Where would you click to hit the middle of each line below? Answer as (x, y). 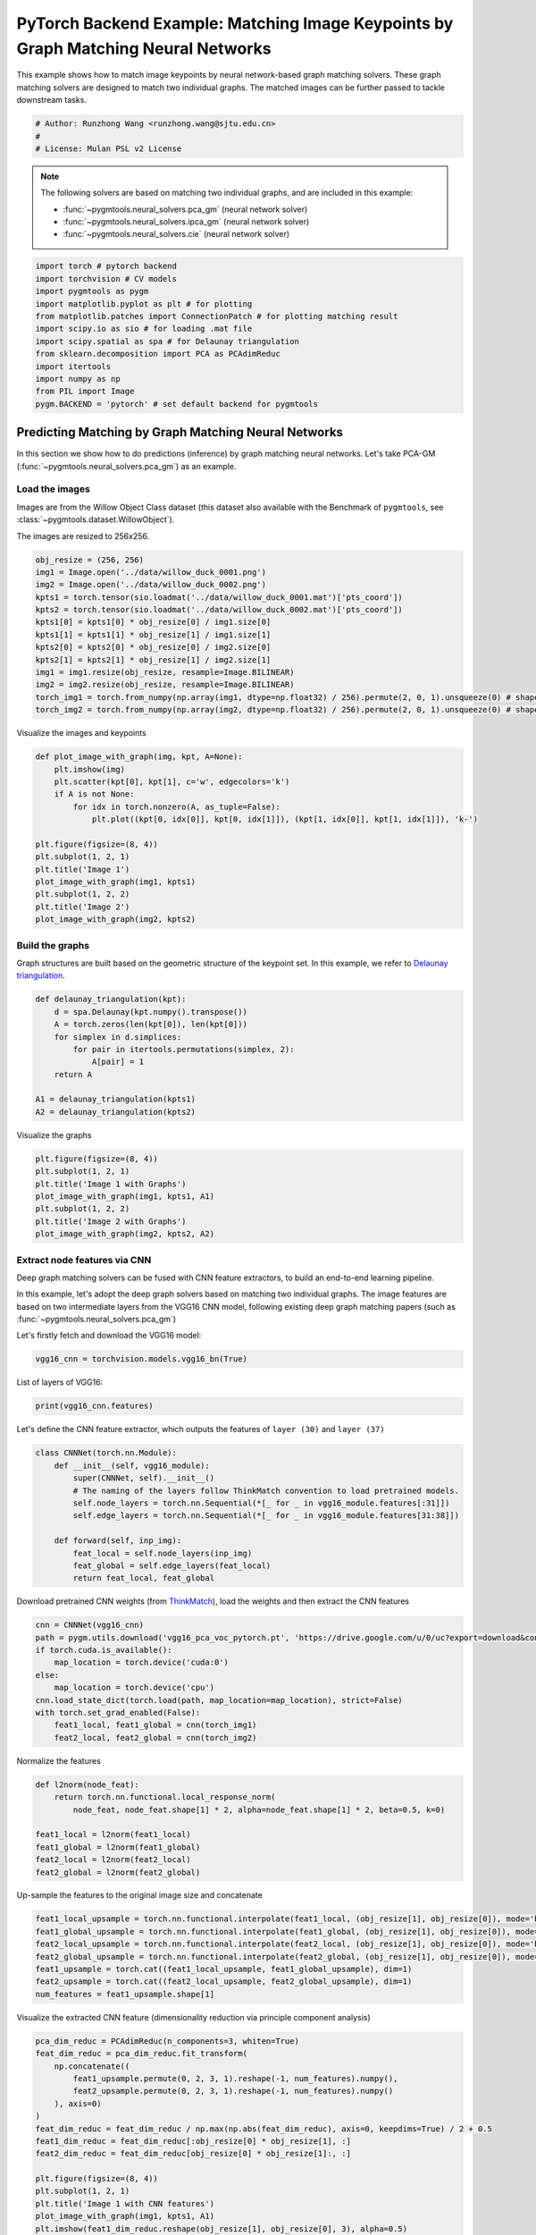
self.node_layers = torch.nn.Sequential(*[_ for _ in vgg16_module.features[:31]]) (261, 1503)
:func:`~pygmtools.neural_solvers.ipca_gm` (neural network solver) (186, 222)
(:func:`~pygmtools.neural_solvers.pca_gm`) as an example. (126, 466)
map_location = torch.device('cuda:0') (142, 1662)
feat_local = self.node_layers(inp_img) (163, 1553)
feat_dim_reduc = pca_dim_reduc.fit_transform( (141, 2054)
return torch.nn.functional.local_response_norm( (165, 1797)
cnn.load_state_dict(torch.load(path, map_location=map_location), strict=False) (219, 1700)
